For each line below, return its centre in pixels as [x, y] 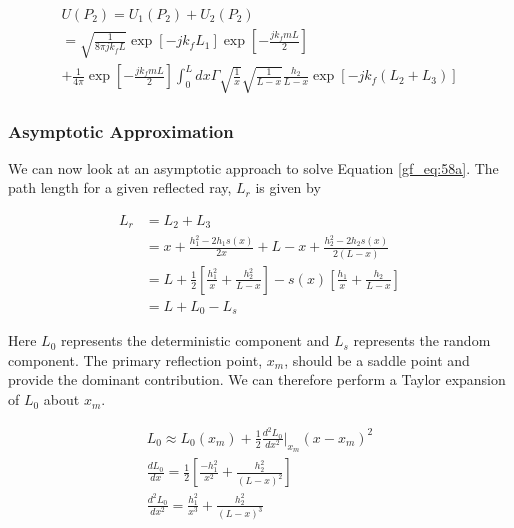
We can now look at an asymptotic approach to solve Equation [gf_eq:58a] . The [253, 167]
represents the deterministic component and [195, 340]
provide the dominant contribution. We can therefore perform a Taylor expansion [257, 379]
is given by [288, 187]
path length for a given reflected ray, [120, 187]
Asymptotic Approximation [121, 130]
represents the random [422, 340]
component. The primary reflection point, [135, 359]
